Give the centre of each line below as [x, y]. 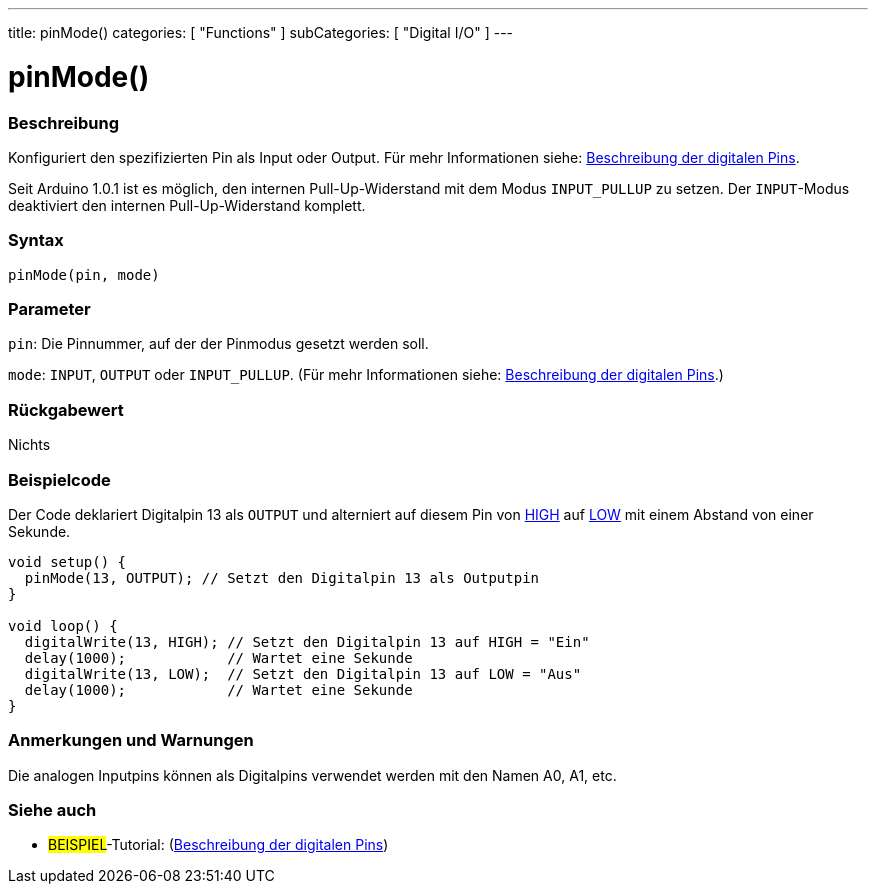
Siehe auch [52, 810]
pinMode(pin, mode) [84, 274]
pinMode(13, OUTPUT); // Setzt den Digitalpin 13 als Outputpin [282, 577]
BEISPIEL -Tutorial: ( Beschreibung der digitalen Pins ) [218, 845]
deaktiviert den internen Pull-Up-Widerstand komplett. [187, 205]
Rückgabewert [66, 409]
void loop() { [63, 625]
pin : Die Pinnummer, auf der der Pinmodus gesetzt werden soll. [218, 344]
